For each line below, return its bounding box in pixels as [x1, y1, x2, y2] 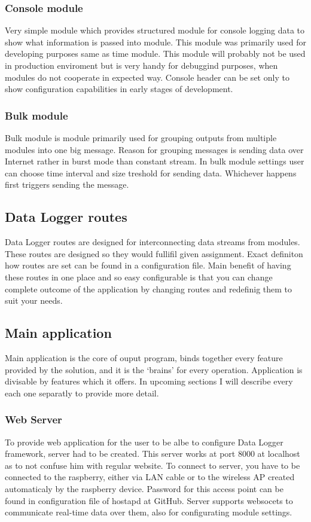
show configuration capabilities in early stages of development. [5, 83, 233, 95]
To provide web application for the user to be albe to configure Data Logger [5, 435, 283, 448]
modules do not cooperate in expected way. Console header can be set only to [5, 71, 289, 83]
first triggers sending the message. [5, 178, 129, 191]
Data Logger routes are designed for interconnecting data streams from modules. [5, 236, 300, 248]
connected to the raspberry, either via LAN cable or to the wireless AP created [5, 471, 295, 483]
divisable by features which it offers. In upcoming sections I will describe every [5, 375, 293, 387]
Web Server [5, 412, 62, 427]
